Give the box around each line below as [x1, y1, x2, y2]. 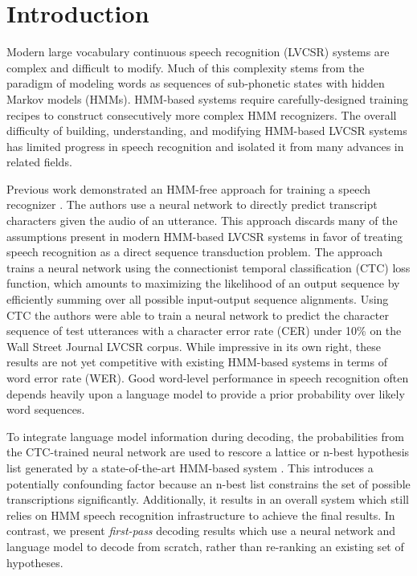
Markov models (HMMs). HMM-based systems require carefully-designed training [6, 90, 409, 107]
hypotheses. [6, 554, 63, 570]
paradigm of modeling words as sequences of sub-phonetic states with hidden [6, 75, 385, 92]
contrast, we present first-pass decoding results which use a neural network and [6, 522, 396, 539]
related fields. [6, 153, 72, 170]
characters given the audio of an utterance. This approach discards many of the [6, 212, 398, 229]
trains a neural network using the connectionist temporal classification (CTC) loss [6, 259, 411, 276]
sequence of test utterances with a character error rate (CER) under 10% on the [6, 322, 402, 339]
